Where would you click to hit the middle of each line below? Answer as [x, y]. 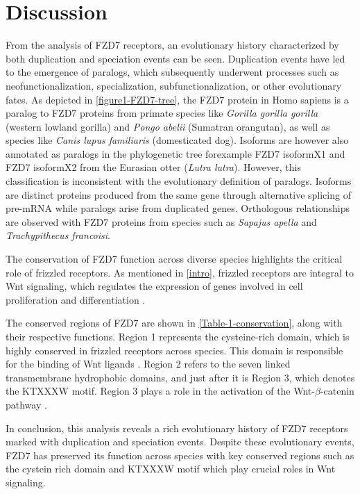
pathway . [26, 404]
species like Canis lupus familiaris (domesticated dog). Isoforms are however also [177, 140]
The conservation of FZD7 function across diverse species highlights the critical [174, 259]
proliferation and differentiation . [76, 299]
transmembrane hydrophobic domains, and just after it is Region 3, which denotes [180, 377]
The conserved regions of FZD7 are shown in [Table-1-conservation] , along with [174, 323]
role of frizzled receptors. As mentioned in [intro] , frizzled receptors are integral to [180, 272]
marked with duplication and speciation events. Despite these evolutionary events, [180, 442]
